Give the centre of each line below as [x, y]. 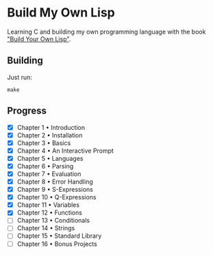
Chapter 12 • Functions [49, 213]
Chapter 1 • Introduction [51, 127]
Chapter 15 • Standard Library [59, 236]
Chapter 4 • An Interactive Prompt [65, 151]
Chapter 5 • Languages [50, 158]
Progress [27, 111]
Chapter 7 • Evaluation [49, 174]
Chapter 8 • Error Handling [55, 181]
